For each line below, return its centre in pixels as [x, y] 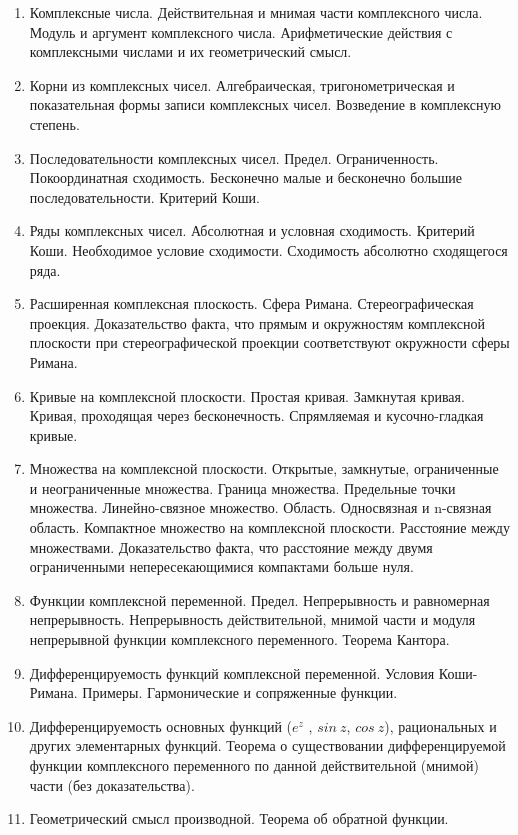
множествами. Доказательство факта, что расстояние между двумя [231, 546]
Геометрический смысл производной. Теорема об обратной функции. [239, 818]
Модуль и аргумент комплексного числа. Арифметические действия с [241, 31]
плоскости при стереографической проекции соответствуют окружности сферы [269, 342]
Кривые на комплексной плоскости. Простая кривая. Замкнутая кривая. [247, 395]
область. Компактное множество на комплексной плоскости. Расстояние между [269, 527]
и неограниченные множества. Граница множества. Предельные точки [242, 487]
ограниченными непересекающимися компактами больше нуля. [221, 566]
